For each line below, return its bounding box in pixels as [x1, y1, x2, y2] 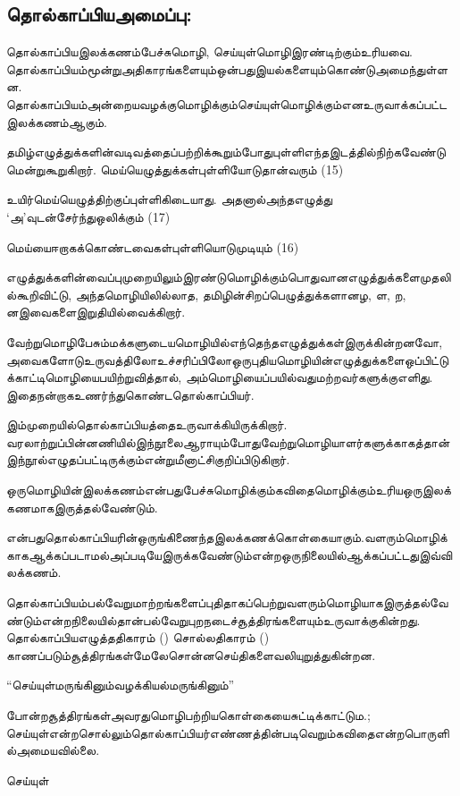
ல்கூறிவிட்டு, [6, 284, 72, 303]
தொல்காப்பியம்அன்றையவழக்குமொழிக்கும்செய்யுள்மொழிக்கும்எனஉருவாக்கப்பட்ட [6, 94, 447, 113]
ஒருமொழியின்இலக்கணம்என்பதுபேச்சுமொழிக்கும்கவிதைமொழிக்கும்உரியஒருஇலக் [6, 480, 451, 499]
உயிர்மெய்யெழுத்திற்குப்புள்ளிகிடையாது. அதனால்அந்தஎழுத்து [6, 190, 333, 208]
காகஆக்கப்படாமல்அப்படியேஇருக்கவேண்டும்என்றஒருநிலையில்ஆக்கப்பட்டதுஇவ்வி [6, 545, 453, 563]
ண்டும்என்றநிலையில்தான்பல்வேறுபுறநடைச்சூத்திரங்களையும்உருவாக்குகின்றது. [6, 610, 421, 629]
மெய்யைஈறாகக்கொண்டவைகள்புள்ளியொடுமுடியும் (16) [6, 237, 299, 256]
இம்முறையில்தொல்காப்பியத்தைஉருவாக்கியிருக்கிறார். [6, 415, 288, 434]
